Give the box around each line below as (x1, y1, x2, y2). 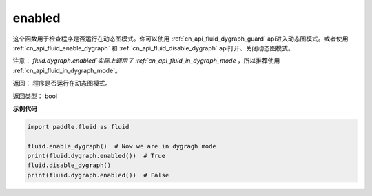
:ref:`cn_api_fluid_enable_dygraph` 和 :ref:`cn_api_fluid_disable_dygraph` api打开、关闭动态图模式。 (12, 43, 294, 52)
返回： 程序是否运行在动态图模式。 (12, 79, 112, 88)
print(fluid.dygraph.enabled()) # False (27, 171, 169, 179)
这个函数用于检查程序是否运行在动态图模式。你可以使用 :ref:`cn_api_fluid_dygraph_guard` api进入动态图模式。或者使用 (12, 35, 349, 43)
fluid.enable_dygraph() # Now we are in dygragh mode (27, 142, 216, 150)
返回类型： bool (12, 92, 58, 100)
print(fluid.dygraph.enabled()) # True (27, 152, 165, 160)
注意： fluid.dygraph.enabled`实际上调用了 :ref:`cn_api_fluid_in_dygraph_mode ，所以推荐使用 (12, 57, 280, 65)
